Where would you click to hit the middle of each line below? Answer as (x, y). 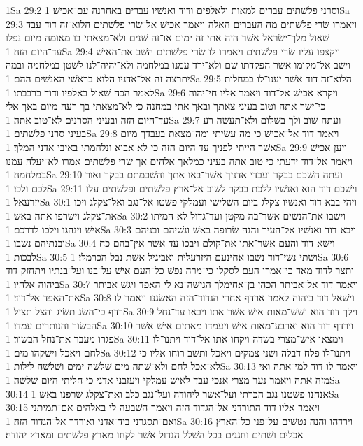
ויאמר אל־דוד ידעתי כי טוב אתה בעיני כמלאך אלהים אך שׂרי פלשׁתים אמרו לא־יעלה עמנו (179, 160)
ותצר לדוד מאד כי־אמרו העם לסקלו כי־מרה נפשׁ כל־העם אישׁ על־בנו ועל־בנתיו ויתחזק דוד (180, 270)
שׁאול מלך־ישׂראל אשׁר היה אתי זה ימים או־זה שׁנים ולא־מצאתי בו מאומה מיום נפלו (168, 37)
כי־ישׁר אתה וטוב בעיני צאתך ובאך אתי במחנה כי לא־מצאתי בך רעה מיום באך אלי (166, 106)
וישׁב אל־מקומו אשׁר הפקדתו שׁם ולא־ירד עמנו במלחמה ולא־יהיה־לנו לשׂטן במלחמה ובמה (178, 65)
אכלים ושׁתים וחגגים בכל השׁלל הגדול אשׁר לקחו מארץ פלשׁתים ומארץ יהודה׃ (155, 434)
